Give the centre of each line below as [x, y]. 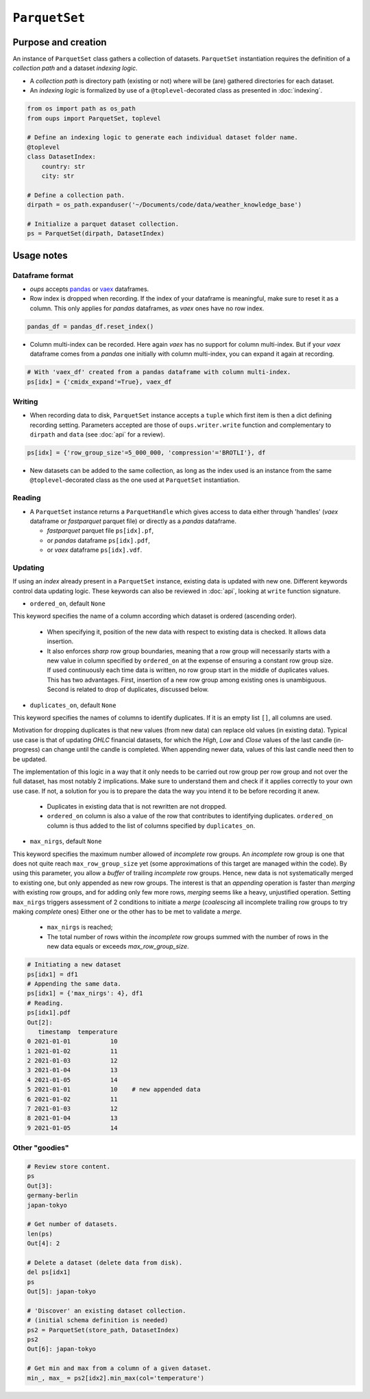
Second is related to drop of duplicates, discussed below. [128, 689]
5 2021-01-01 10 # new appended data [114, 1089]
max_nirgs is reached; [80, 927]
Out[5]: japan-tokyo [61, 1292]
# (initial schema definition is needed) [98, 1320]
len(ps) [40, 1234]
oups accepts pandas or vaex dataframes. [89, 289]
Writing [25, 402]
